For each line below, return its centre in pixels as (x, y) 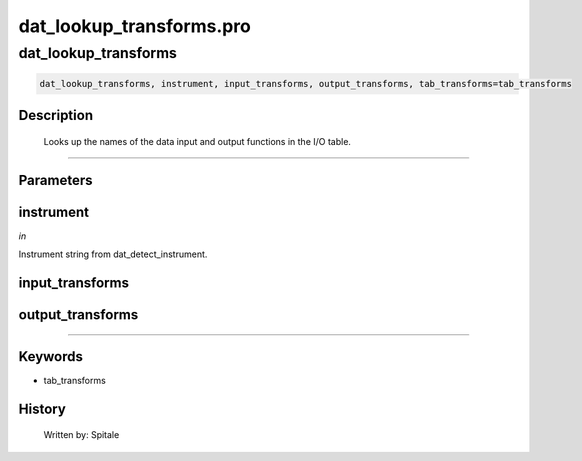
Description (56, 115)
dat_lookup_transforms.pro (135, 26)
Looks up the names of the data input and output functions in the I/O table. (197, 141)
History (42, 408)
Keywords (51, 356)
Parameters (55, 180)
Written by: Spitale (81, 435)
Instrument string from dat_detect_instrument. (113, 254)
